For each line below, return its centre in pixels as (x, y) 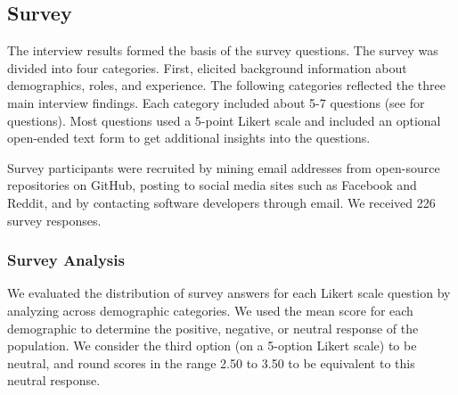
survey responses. (54, 220)
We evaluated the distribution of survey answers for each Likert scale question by (229, 293)
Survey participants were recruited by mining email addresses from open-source (224, 167)
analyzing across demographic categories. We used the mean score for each (210, 310)
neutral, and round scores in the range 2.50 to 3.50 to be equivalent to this (211, 362)
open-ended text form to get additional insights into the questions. (189, 138)
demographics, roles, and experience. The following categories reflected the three (226, 85)
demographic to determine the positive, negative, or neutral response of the (213, 328)
